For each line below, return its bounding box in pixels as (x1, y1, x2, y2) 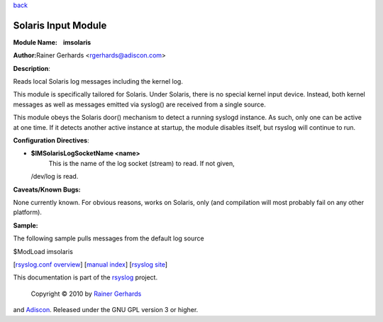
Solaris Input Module (13, 19, 107, 31)
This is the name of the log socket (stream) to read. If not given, (48, 159, 235, 167)
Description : (13, 64, 51, 72)
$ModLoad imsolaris (13, 247, 74, 255)
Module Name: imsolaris (13, 38, 91, 46)
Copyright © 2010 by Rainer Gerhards (30, 289, 142, 298)
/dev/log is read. (30, 172, 79, 181)
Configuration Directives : (13, 136, 90, 145)
